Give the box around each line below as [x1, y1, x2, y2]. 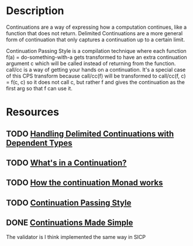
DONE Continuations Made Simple [6, 218, 133, 228]
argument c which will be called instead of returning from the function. [6, 60, 176, 67]
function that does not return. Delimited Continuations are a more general [6, 29, 183, 36]
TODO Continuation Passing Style [6, 198, 132, 208]
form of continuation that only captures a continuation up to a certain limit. [6, 36, 185, 43]
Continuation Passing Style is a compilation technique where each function [6, 47, 187, 54]
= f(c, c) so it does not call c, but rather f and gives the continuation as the [6, 78, 185, 86]
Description [6, 4, 64, 18]
